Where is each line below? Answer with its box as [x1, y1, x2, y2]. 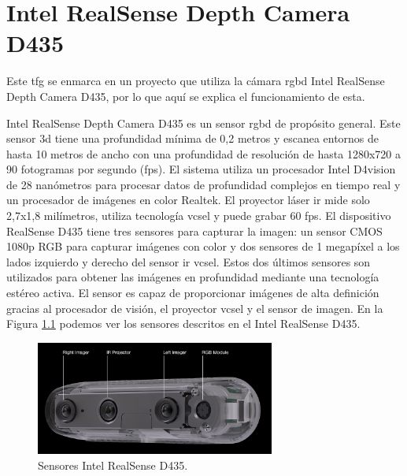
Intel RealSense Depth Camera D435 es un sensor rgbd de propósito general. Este [6, 114, 401, 131]
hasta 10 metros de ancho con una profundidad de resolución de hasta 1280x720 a [6, 145, 401, 162]
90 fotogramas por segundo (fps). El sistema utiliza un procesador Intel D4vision [6, 161, 396, 177]
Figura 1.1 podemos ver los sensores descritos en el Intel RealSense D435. [6, 315, 361, 332]
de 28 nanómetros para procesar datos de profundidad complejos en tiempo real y [6, 176, 401, 192]
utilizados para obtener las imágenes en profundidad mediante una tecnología [6, 269, 379, 285]
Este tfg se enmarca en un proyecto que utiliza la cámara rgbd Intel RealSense [6, 73, 385, 89]
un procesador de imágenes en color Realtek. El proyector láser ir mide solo [6, 192, 370, 208]
